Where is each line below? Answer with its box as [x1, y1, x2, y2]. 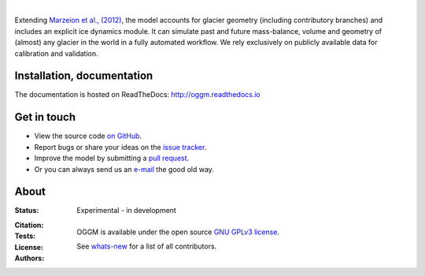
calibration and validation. [14, 48, 98, 58]
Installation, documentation [14, 69, 153, 83]
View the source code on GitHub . [34, 131, 142, 141]
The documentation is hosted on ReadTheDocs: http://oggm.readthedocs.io [14, 90, 261, 99]
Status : [14, 206, 39, 215]
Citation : [14, 220, 44, 229]
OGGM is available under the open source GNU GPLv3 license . [76, 227, 279, 237]
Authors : [14, 253, 45, 263]
